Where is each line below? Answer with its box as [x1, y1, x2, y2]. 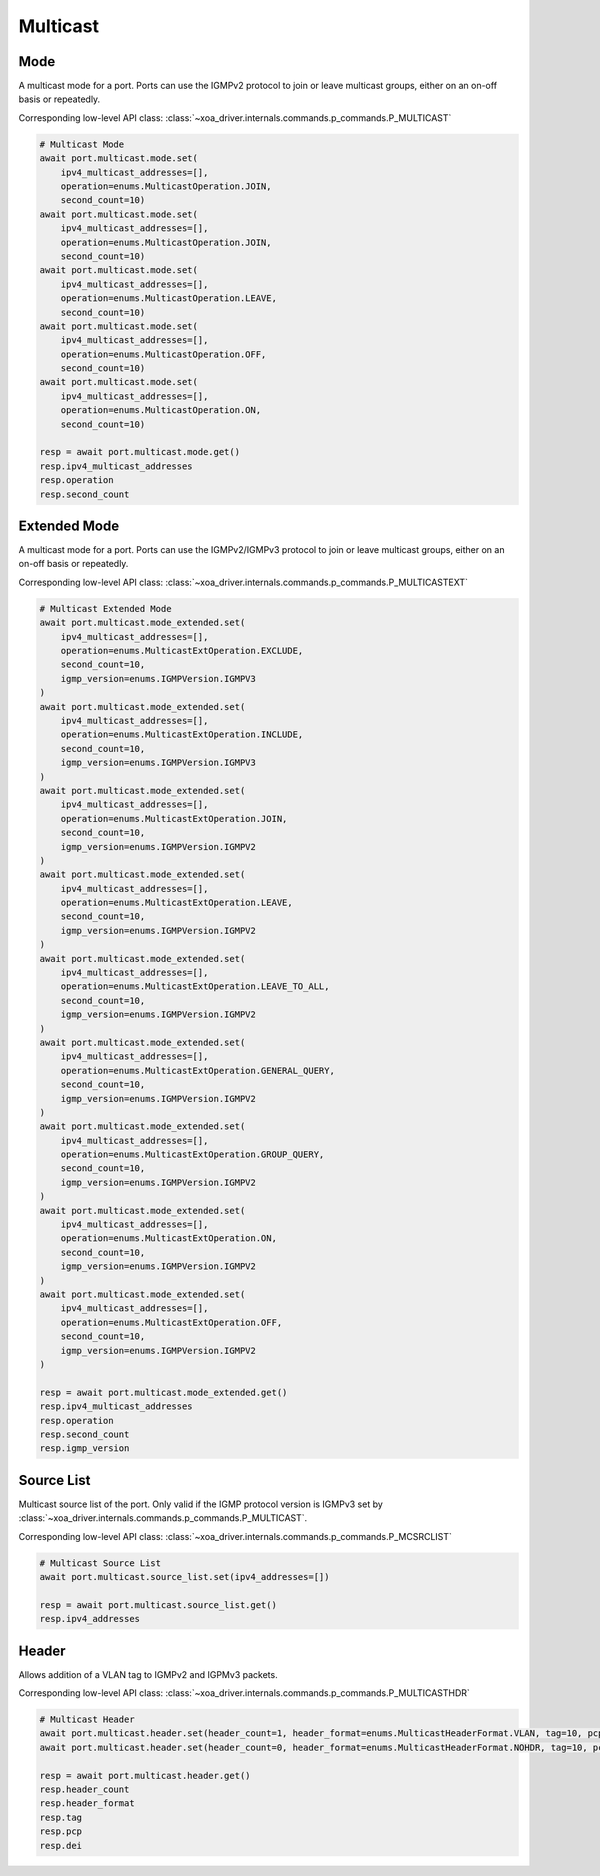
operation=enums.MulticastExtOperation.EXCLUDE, [60, 645, 304, 657]
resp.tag [39, 1811, 83, 1823]
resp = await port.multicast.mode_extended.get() [39, 1386, 288, 1398]
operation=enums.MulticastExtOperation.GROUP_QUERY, [60, 1149, 325, 1160]
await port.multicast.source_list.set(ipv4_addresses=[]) [39, 1571, 330, 1582]
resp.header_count [39, 1783, 130, 1795]
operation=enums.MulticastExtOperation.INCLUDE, [60, 729, 304, 740]
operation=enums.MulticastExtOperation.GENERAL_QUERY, [60, 1065, 335, 1076]
